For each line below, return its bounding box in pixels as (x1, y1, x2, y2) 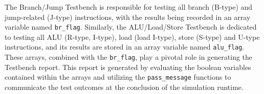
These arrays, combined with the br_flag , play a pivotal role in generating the (5, 52, 253, 62)
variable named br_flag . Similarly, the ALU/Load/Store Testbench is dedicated (5, 21, 257, 32)
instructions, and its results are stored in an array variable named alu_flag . (5, 41, 245, 52)
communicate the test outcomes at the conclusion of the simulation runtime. (5, 82, 244, 92)
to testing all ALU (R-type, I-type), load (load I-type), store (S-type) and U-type (5, 31, 260, 42)
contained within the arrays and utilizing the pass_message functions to (5, 72, 231, 82)
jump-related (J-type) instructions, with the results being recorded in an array (5, 11, 251, 22)
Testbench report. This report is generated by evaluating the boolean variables (5, 61, 251, 72)
